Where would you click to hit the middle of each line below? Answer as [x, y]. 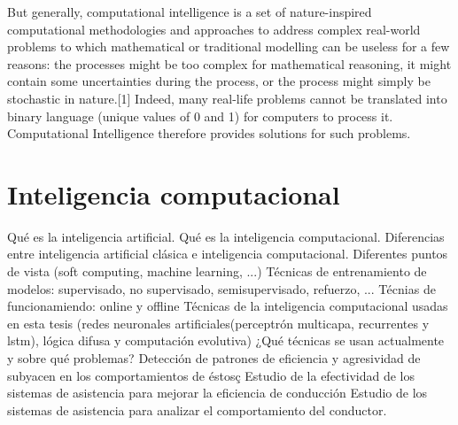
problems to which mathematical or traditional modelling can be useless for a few [229, 46]
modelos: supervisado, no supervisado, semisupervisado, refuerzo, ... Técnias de [221, 288]
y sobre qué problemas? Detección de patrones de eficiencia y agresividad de [214, 358]
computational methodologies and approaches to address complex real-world [214, 29]
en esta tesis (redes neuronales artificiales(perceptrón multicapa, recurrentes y [218, 323]
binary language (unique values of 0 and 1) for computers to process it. [200, 116]
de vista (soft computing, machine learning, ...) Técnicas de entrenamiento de [217, 271]
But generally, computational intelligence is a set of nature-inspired [190, 12]
